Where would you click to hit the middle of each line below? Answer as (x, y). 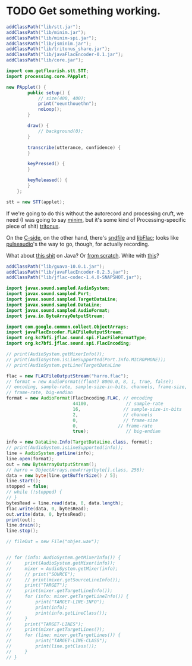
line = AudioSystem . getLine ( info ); (50, 453)
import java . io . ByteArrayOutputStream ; (56, 316)
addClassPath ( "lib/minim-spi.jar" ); (51, 38)
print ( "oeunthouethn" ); (67, 104)
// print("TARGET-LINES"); (45, 624)
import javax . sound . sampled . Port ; (49, 294)
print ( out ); (21, 520)
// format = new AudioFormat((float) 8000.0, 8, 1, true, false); (90, 382)
